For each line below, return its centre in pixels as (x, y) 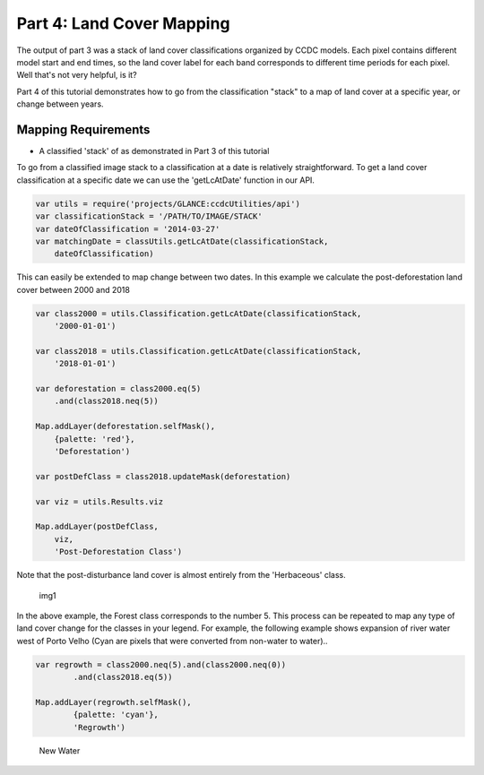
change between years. (60, 104)
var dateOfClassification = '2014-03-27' (128, 229)
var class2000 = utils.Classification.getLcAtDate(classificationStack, (199, 313)
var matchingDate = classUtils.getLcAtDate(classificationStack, (182, 241)
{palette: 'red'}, (95, 439)
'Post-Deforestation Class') (118, 552)
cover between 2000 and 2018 (73, 289)
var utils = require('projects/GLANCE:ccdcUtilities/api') (168, 203)
